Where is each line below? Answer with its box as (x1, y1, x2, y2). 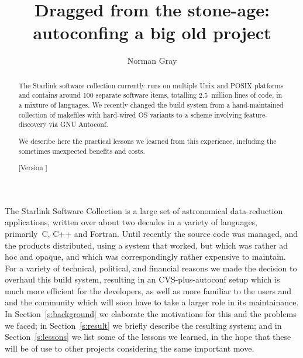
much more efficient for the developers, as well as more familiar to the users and (5, 284, 292, 297)
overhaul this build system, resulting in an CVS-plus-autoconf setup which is (5, 273, 280, 285)
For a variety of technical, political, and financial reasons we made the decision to (5, 261, 297, 274)
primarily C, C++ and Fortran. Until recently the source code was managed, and (5, 227, 298, 239)
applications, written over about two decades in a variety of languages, (5, 216, 258, 228)
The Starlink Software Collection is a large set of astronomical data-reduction (5, 204, 283, 216)
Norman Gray (127, 54, 177, 67)
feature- (244, 109, 268, 119)
